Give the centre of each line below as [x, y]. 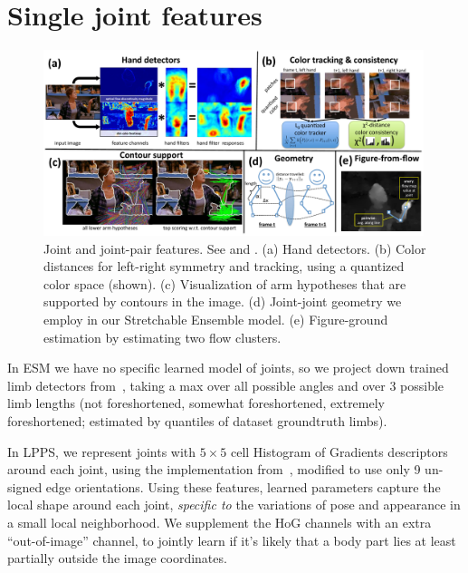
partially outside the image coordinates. [117, 558]
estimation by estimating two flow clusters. [162, 337]
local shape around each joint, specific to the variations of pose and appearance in [234, 505]
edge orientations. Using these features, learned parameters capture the [243, 486]
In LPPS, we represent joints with [102, 451]
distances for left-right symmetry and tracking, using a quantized [224, 266]
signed [25, 486]
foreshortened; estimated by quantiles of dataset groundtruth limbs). [197, 421]
